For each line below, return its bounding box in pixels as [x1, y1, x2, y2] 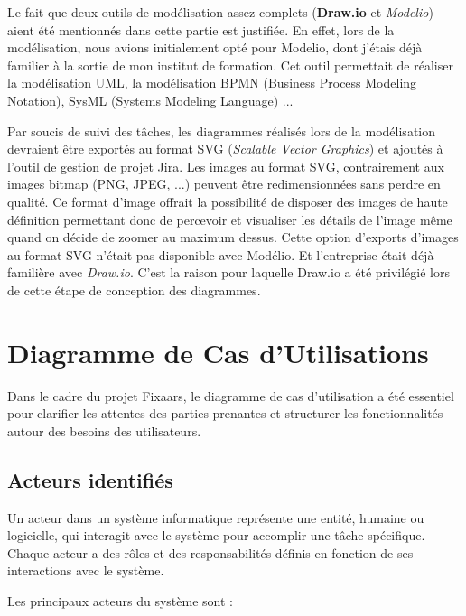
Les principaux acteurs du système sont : [7, 591, 233, 610]
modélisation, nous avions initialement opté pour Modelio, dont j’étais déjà [7, 38, 423, 57]
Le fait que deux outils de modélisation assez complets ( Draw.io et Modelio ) [7, 3, 433, 21]
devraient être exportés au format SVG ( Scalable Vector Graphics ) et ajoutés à [7, 139, 443, 158]
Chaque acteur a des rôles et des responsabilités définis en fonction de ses [7, 543, 414, 562]
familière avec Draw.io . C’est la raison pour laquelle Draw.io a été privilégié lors [7, 263, 450, 282]
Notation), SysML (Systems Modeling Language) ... [7, 90, 294, 109]
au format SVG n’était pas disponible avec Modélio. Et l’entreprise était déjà [7, 245, 434, 264]
